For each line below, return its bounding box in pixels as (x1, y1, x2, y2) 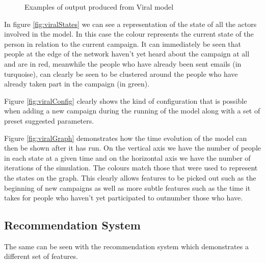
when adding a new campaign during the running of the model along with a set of (4, 105, 260, 116)
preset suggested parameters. (4, 115, 94, 126)
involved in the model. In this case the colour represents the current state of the (4, 28, 254, 39)
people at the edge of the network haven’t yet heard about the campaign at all (4, 48, 250, 59)
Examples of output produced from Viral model (24, 2, 174, 12)
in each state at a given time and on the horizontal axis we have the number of (4, 152, 251, 163)
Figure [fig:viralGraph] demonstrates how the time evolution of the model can (4, 132, 247, 143)
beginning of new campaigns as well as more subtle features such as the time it (4, 182, 251, 193)
